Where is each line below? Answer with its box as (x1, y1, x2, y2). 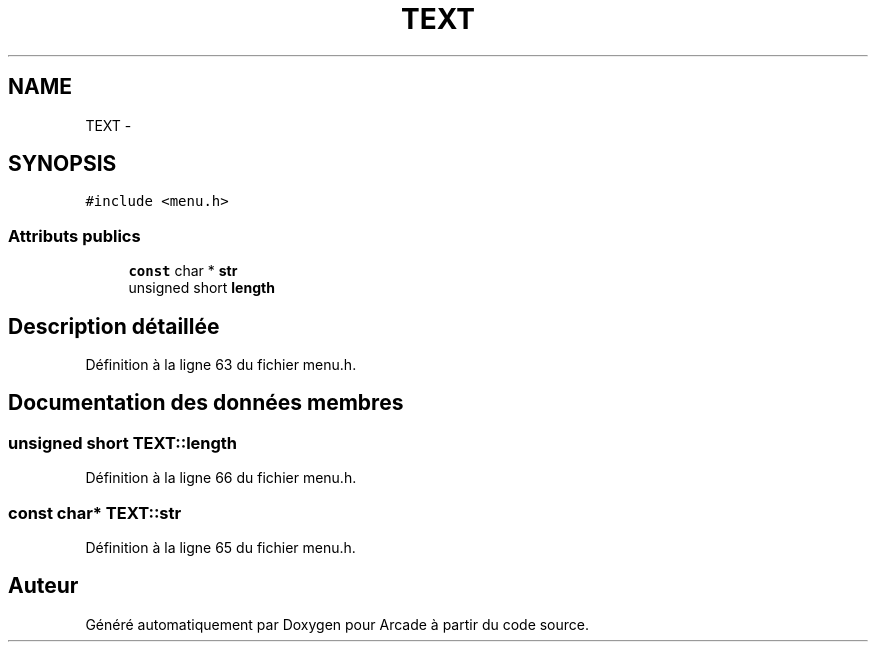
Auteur (8, 573, 79, 599)
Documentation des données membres (8, 390, 404, 416)
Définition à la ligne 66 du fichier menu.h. (85, 469, 357, 487)
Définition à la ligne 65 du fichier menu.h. (85, 539, 356, 556)
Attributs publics (8, 225, 141, 246)
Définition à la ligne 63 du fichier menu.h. (85, 356, 357, 374)
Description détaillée (8, 313, 220, 339)
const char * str (128, 262, 238, 280)
